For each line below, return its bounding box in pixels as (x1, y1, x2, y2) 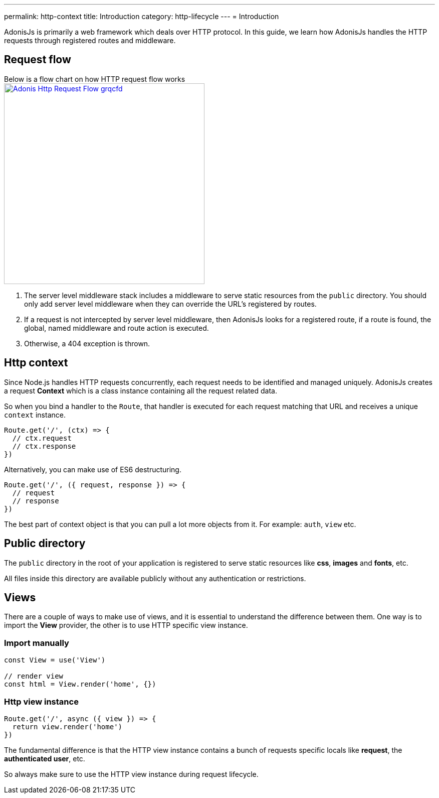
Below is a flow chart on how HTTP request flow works (4, 74, 185, 83)
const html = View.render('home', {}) (4, 680, 156, 689)
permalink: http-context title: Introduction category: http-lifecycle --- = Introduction (4, 12, 279, 21)
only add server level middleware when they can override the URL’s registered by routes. (24, 299, 317, 308)
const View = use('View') (4, 656, 106, 664)
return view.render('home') (12, 722, 123, 731)
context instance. (4, 410, 66, 419)
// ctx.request (12, 434, 72, 442)
